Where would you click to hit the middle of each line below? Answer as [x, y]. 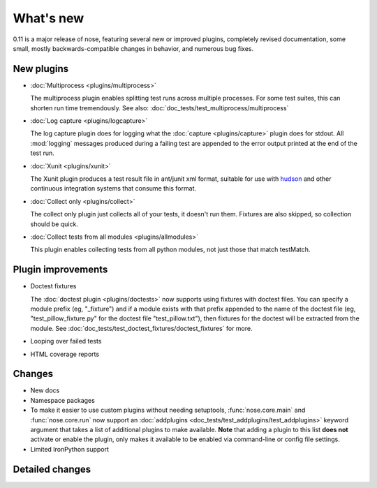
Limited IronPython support [70, 449]
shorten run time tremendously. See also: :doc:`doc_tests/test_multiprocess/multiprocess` [160, 108]
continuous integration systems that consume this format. [113, 188]
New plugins [41, 69]
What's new [49, 18]
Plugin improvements [60, 270]
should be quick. [54, 224]
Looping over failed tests [66, 341]
